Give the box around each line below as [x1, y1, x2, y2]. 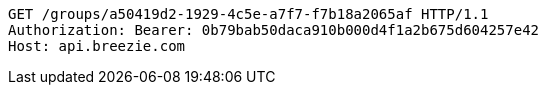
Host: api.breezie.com [8, 38, 186, 54]
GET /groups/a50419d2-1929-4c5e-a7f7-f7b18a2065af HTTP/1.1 [8, 6, 489, 22]
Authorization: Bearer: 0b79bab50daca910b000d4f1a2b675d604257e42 [8, 22, 540, 38]
